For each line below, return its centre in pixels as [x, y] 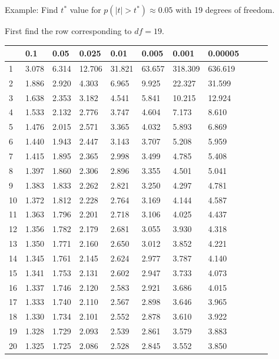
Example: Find [31, 9]
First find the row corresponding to [68, 31]
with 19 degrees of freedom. [225, 9]
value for [85, 9]
